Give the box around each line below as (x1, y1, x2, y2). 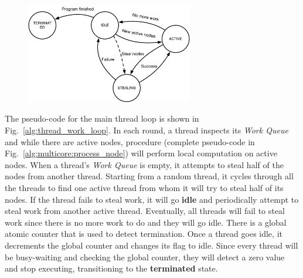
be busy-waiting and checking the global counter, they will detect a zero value (5, 250, 285, 263)
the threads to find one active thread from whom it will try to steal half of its (5, 181, 284, 193)
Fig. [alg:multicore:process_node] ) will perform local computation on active (5, 147, 277, 159)
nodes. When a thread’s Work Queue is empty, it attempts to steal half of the (5, 158, 284, 170)
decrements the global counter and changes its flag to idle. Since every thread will (5, 239, 298, 251)
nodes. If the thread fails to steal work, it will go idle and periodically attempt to (5, 193, 299, 205)
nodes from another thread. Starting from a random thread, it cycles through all (5, 170, 294, 182)
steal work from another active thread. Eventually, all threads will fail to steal (5, 205, 285, 217)
